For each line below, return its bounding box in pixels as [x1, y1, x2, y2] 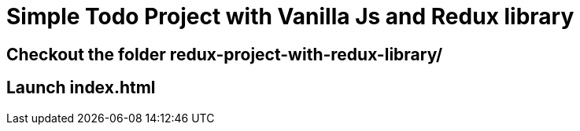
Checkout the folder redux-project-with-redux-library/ [6, 44, 443, 64]
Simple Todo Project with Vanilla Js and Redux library [6, 3, 574, 30]
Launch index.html [6, 78, 156, 98]
